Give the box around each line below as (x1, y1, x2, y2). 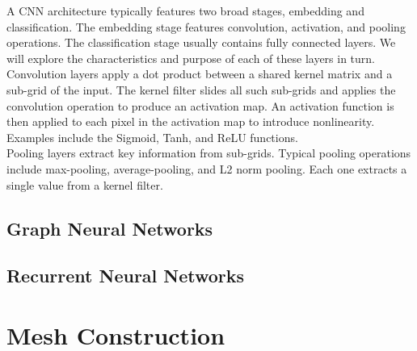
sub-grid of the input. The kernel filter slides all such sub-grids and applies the (6, 81, 396, 98)
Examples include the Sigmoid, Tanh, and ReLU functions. (6, 128, 298, 145)
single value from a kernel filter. (6, 176, 163, 193)
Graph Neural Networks (6, 215, 213, 240)
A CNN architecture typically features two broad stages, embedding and (6, 2, 364, 19)
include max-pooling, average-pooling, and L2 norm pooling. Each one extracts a (6, 160, 407, 177)
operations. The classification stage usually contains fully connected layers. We (6, 34, 396, 51)
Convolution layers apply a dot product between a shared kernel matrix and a (6, 65, 393, 82)
